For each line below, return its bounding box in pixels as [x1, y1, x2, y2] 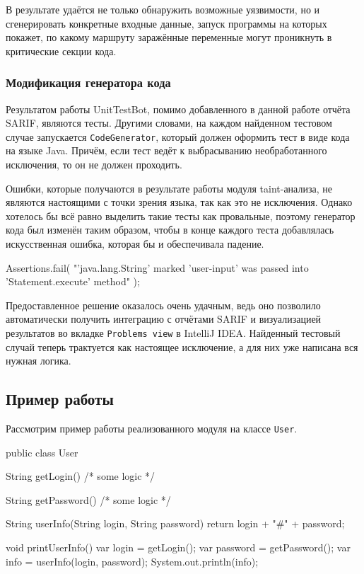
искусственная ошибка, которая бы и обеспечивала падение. [6, 236, 264, 251]
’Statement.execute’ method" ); [6, 274, 140, 289]
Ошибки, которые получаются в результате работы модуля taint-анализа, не [6, 180, 332, 195]
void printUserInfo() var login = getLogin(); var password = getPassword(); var [6, 540, 351, 555]
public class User [6, 444, 78, 459]
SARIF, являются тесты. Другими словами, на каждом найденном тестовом [6, 115, 332, 130]
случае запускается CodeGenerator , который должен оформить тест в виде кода [6, 129, 350, 144]
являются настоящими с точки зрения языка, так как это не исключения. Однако [6, 195, 353, 209]
